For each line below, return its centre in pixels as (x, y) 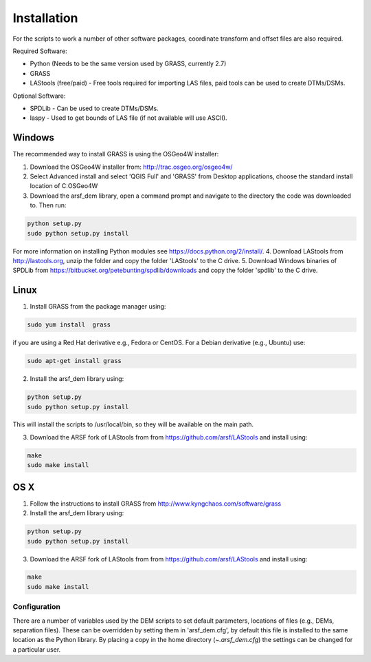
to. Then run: (48, 205)
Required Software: (40, 51)
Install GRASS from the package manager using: (98, 307)
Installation (45, 18)
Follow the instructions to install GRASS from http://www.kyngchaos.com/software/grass (156, 504)
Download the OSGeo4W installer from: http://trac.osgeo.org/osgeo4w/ (131, 167)
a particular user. (37, 649)
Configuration (37, 607)
